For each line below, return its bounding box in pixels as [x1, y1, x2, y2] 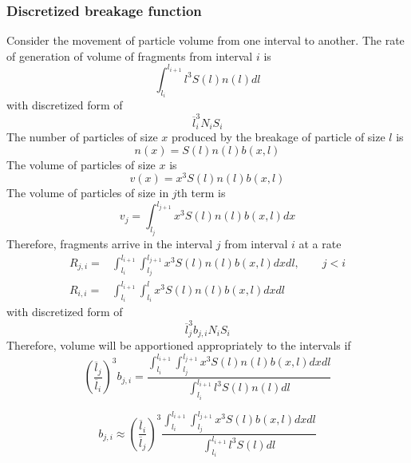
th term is [176, 184, 226, 201]
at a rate [298, 235, 342, 251]
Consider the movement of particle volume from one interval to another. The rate [6, 32, 405, 49]
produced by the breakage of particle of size [171, 129, 385, 145]
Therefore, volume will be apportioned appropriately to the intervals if [6, 337, 351, 354]
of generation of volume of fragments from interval [6, 47, 253, 64]
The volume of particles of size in [6, 184, 169, 201]
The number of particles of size [6, 129, 158, 145]
